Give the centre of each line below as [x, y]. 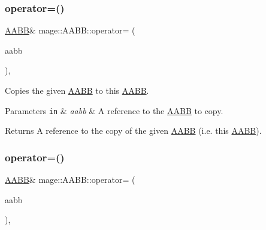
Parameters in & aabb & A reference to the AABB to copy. [114, 110]
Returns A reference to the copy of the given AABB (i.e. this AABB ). [133, 131]
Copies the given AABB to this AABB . [77, 90]
